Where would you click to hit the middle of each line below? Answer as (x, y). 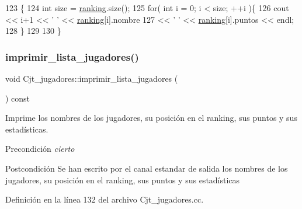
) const (18, 98)
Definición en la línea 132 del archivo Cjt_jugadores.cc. (105, 199)
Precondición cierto (40, 149)
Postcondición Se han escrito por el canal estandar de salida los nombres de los (147, 168)
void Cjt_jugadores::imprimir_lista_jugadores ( (92, 78)
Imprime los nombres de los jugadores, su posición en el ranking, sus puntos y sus (151, 118)
